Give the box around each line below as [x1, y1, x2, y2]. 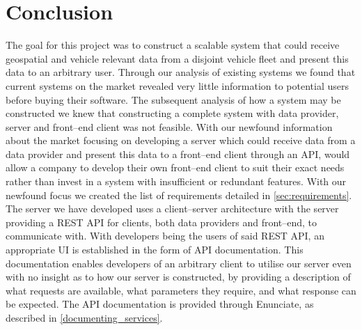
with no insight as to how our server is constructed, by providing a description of [6, 269, 351, 284]
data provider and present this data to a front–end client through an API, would [6, 146, 350, 161]
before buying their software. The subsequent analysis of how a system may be [6, 92, 341, 107]
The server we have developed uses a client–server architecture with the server [6, 201, 339, 216]
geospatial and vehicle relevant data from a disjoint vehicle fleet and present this [6, 51, 349, 65]
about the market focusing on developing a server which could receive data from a [6, 133, 356, 148]
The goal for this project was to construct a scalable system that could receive [6, 38, 340, 52]
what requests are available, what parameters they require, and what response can [6, 283, 356, 297]
